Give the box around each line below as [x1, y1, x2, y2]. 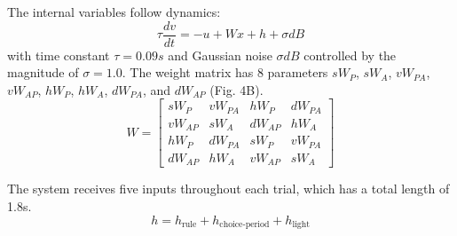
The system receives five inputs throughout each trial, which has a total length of [7, 179, 450, 198]
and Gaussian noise [168, 45, 272, 64]
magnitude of [7, 63, 79, 82]
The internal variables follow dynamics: [7, 3, 221, 20]
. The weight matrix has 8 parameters [122, 63, 328, 82]
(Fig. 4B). [209, 80, 264, 98]
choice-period [219, 220, 270, 230]
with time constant [7, 45, 110, 64]
